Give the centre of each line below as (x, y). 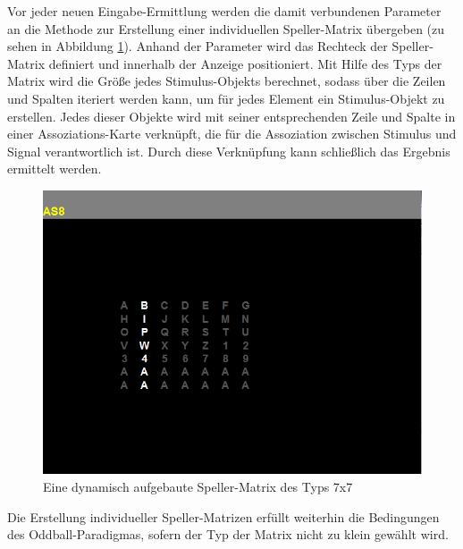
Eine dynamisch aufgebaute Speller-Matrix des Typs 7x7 (198, 487)
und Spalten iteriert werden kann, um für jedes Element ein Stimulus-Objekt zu (226, 98)
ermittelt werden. (55, 169)
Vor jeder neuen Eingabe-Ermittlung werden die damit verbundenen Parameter (224, 11)
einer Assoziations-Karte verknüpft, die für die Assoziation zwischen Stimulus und (232, 134)
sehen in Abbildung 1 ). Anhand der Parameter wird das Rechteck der (198, 46)
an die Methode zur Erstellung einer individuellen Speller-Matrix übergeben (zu (226, 28)
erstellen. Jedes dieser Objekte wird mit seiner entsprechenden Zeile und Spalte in (231, 116)
